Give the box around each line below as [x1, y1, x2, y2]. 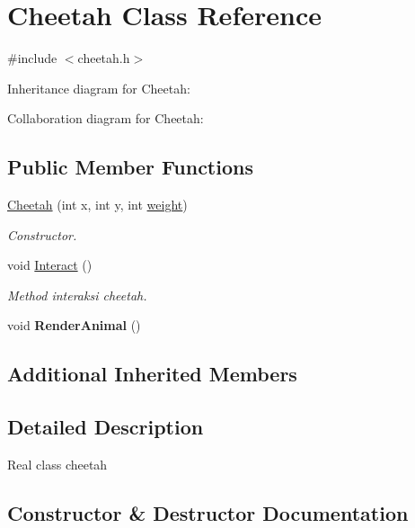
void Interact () [7, 255, 93, 274]
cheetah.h [77, 49, 130, 67]
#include [7, 49, 57, 67]
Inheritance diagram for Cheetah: [7, 78, 190, 97]
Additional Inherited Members [7, 360, 297, 388]
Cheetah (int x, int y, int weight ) [7, 195, 188, 214]
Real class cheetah [7, 455, 108, 474]
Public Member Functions [7, 153, 253, 181]
